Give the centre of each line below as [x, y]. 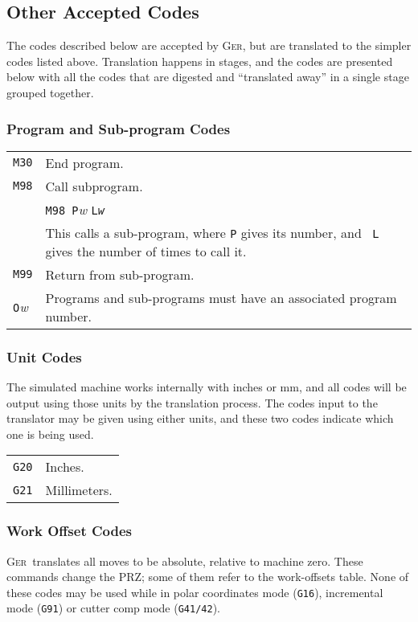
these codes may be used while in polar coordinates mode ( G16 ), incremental [195, 592]
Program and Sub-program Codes [119, 128]
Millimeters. [79, 490]
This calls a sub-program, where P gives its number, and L [212, 232]
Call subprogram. [94, 186]
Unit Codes [44, 356]
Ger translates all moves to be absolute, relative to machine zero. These [185, 561]
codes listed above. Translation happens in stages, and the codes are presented [200, 61]
